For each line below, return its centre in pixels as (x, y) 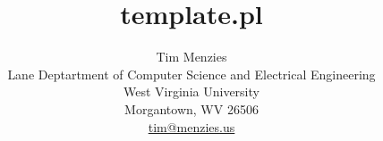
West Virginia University (191, 91)
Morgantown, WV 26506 (191, 108)
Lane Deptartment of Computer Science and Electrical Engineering (191, 74)
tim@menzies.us (191, 126)
